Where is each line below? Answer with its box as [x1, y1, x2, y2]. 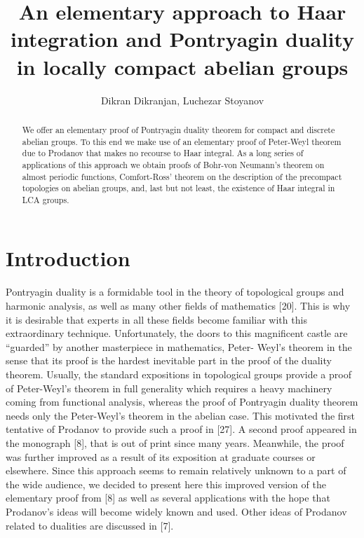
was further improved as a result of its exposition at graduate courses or [6, 449, 316, 464]
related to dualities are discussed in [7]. [6, 518, 174, 532]
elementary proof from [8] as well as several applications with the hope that [6, 490, 330, 505]
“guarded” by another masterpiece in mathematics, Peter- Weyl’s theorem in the [6, 339, 352, 354]
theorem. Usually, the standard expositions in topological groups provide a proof [6, 366, 351, 381]
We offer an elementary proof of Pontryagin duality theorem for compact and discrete [22, 123, 335, 135]
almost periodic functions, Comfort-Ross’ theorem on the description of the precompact [22, 170, 342, 182]
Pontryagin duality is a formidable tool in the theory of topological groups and [6, 284, 344, 299]
